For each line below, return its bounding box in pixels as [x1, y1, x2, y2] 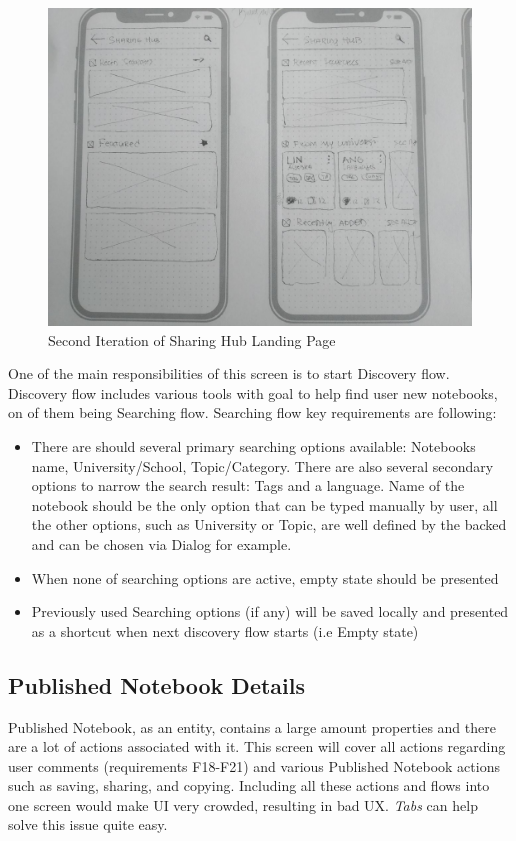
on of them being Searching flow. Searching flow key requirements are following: [8, 402, 497, 423]
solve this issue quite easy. [8, 814, 168, 835]
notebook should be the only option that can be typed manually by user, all [31, 494, 498, 515]
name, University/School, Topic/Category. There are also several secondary [31, 455, 494, 476]
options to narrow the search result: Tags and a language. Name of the [31, 475, 465, 496]
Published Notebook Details [8, 669, 306, 700]
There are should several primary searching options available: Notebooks [31, 435, 476, 456]
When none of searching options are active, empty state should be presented [31, 567, 499, 588]
